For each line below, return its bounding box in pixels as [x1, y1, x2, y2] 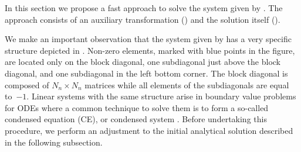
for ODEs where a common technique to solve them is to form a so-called [5, 101, 269, 113]
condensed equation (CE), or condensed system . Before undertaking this [5, 113, 267, 125]
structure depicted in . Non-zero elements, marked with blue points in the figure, [5, 44, 295, 56]
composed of [5, 78, 49, 91]
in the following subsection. [5, 136, 103, 148]
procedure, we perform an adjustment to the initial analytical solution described [5, 124, 293, 136]
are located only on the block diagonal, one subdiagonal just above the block [5, 56, 281, 68]
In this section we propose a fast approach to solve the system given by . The [5, 2, 283, 13]
